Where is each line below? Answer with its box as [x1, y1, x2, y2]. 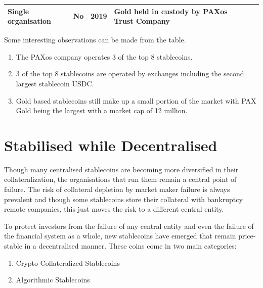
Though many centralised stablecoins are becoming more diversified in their [4, 164, 239, 174]
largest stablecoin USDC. [16, 78, 94, 88]
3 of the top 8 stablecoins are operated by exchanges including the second [16, 68, 244, 79]
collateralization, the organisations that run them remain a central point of [4, 174, 237, 184]
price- [238, 230, 256, 241]
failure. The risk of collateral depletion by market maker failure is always [4, 184, 230, 195]
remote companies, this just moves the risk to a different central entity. [4, 204, 224, 214]
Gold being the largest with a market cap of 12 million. [16, 105, 188, 116]
